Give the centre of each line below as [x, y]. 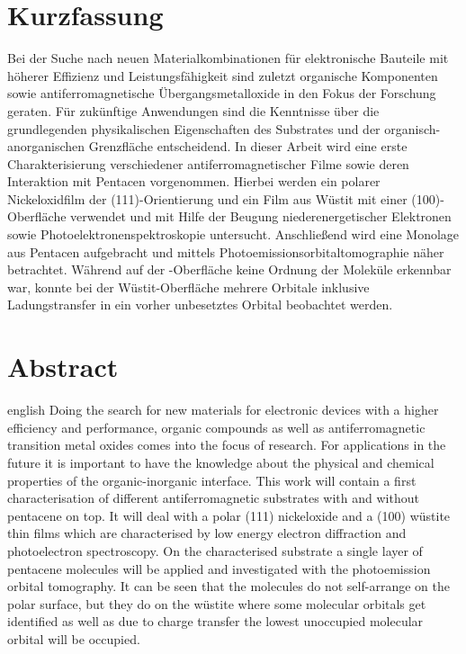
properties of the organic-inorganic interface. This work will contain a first [212, 480]
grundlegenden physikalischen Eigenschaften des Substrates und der [194, 128]
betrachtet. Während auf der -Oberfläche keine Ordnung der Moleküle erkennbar [229, 269]
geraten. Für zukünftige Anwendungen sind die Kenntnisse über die [193, 110]
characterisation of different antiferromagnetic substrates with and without [213, 498]
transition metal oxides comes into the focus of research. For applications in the [227, 445]
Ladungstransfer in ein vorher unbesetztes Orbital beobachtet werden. [200, 305]
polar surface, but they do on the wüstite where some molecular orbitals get [217, 603]
